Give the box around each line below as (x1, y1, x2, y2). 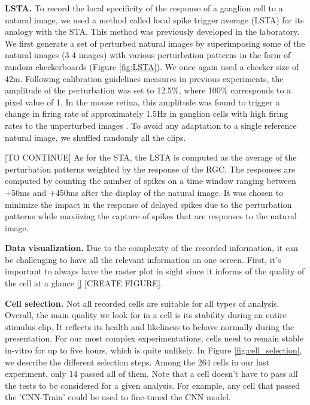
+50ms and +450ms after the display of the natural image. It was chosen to (5, 186, 284, 198)
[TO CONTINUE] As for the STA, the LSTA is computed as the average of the (5, 151, 297, 164)
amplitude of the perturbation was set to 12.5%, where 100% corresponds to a (5, 84, 291, 96)
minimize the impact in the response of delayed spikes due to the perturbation (5, 198, 292, 210)
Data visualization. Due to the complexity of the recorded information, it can (5, 241, 298, 254)
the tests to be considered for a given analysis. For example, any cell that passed (5, 379, 300, 391)
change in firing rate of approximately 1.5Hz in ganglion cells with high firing (5, 107, 288, 120)
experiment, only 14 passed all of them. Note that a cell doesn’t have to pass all (5, 367, 298, 380)
